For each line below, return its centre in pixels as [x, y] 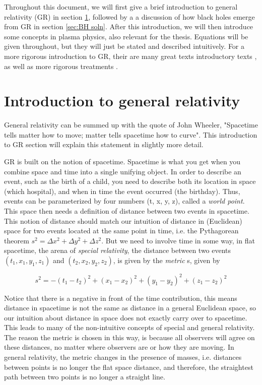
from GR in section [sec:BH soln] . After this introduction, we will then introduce [129, 26]
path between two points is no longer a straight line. [85, 377]
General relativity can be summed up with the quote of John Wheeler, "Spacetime [131, 125]
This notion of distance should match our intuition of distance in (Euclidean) [123, 220]
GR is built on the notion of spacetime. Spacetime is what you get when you [122, 162]
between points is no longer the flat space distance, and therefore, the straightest [129, 367]
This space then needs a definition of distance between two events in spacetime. [127, 211]
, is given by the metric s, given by [167, 260]
